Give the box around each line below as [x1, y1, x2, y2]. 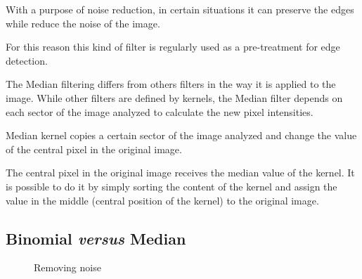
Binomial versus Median [6, 227, 186, 249]
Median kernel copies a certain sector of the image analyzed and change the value [6, 128, 357, 143]
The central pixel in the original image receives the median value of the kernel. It [6, 165, 355, 180]
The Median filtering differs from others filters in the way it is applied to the [6, 77, 336, 91]
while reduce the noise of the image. [6, 15, 160, 30]
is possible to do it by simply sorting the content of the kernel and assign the [6, 179, 337, 193]
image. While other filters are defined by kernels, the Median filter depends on [6, 90, 343, 105]
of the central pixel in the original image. [6, 141, 182, 156]
